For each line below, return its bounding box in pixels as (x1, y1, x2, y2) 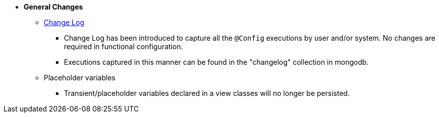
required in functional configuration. (64, 42, 183, 51)
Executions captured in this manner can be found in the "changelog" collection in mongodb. (64, 58, 369, 66)
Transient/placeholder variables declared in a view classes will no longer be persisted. (64, 89, 350, 97)
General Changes (24, 3, 83, 11)
